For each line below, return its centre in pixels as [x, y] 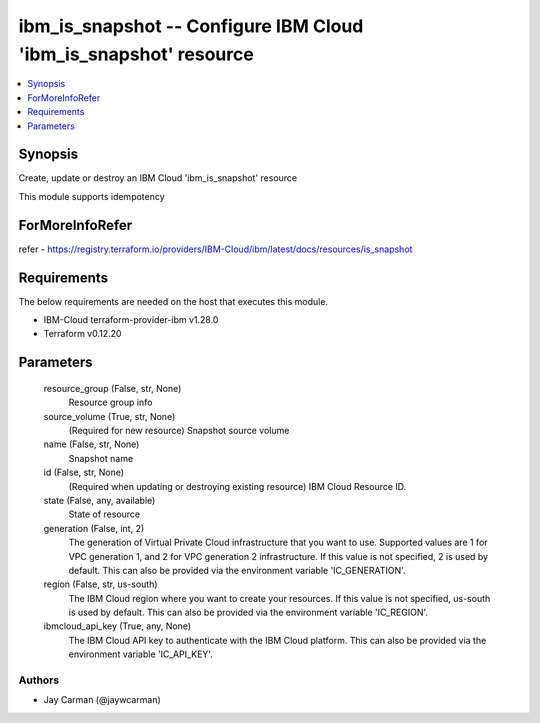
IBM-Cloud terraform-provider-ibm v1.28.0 [131, 320]
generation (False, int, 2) [94, 528]
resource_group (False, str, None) [112, 388]
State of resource [104, 514]
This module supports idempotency [91, 196]
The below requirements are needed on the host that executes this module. [173, 301]
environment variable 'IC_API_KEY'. [141, 654]
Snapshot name [101, 458]
